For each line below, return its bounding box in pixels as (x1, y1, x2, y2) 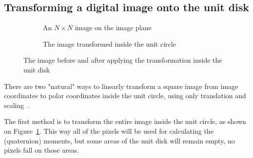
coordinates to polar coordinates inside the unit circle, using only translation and (4, 90, 246, 101)
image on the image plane (75, 22, 152, 33)
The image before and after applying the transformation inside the (23, 55, 222, 65)
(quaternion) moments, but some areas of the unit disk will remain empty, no (4, 135, 235, 145)
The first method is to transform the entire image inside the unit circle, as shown (4, 116, 246, 126)
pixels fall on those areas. (4, 145, 79, 155)
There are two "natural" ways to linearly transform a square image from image (4, 81, 238, 91)
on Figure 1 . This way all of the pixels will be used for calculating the (4, 125, 214, 136)
